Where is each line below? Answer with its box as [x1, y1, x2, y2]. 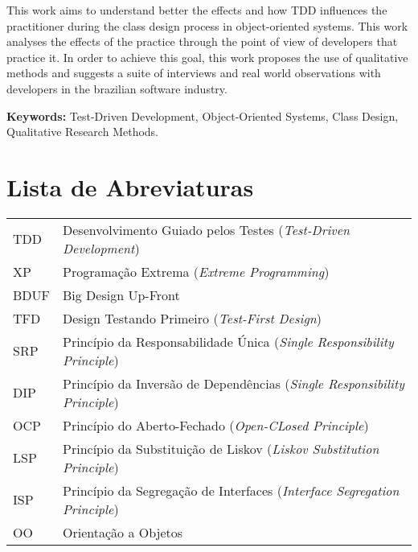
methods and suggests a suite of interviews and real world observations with [6, 64, 381, 81]
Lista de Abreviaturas [6, 170, 254, 203]
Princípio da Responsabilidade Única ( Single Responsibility [63, 332, 394, 351]
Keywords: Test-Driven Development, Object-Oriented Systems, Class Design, [6, 107, 399, 124]
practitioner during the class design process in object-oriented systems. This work [6, 17, 408, 34]
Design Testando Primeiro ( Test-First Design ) [63, 308, 322, 327]
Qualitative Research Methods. [6, 123, 158, 140]
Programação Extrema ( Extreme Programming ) [63, 262, 330, 281]
